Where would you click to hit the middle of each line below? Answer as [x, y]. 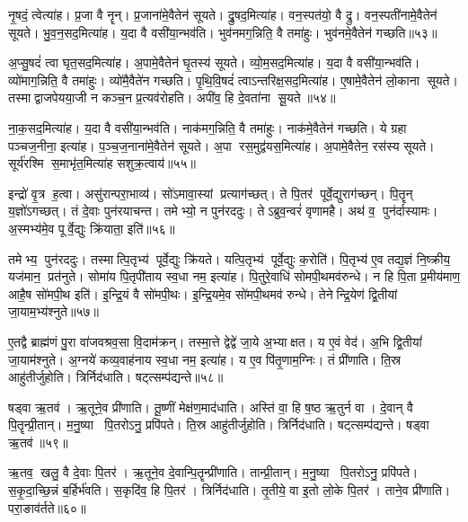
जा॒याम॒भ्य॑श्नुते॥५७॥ [53, 311]
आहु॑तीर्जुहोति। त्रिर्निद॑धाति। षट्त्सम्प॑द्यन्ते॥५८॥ [116, 377]
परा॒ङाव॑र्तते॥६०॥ [47, 507]
